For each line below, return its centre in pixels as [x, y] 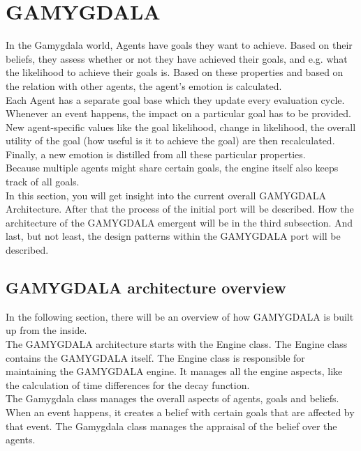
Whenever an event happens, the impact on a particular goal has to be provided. [178, 113]
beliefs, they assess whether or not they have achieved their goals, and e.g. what [177, 58]
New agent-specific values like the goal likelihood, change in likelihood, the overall [181, 127]
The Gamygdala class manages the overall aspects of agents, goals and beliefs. [172, 398]
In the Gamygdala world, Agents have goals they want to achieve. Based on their [179, 45]
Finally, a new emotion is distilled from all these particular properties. [156, 154]
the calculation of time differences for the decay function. [128, 384]
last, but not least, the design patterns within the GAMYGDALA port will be [173, 236]
